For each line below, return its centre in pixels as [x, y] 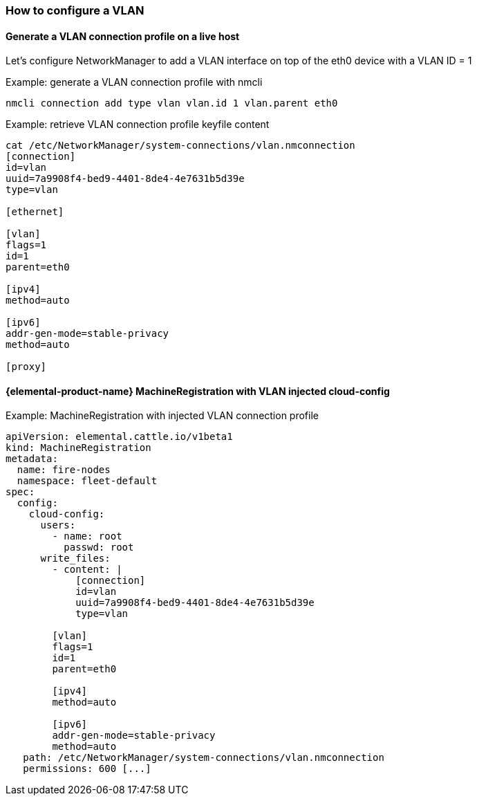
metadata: [32, 459]
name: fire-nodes [64, 470]
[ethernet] [35, 212]
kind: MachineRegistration [78, 448]
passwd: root [99, 547]
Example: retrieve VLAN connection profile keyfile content [138, 125]
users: [58, 525]
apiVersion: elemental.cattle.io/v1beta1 [119, 437]
